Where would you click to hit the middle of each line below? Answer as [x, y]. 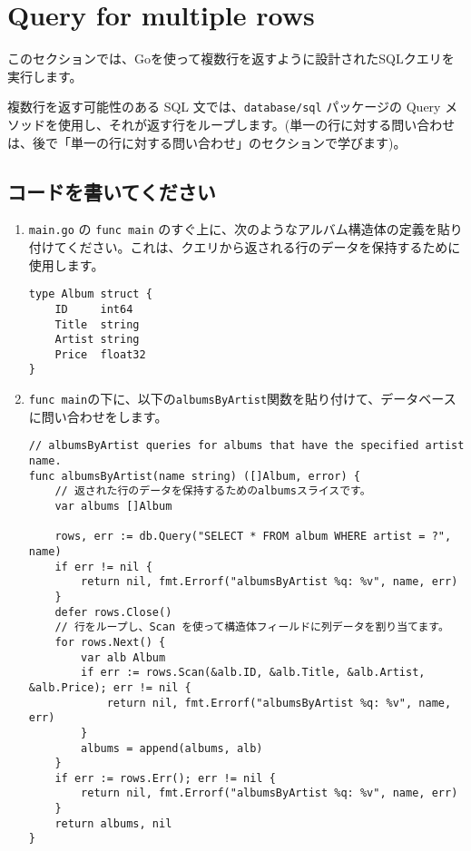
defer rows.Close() [113, 612]
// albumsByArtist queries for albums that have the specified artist [246, 446]
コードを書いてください [112, 191]
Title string [97, 324]
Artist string [97, 340]
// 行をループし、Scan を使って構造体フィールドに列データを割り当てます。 [252, 627]
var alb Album [123, 657]
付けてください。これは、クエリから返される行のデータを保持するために [245, 247]
